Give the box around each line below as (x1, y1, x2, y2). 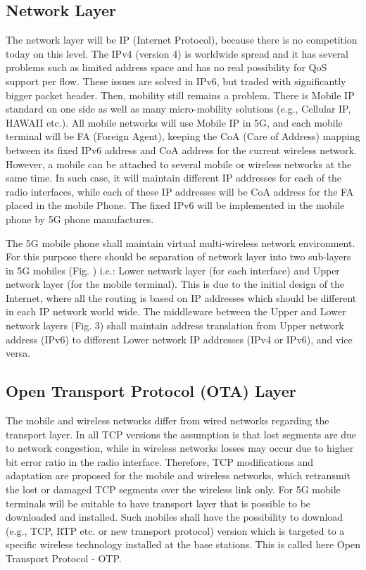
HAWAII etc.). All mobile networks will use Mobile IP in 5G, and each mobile (6, 115, 343, 129)
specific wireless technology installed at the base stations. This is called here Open (6, 537, 360, 552)
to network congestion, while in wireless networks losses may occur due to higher (6, 441, 354, 455)
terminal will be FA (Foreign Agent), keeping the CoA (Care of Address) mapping (6, 129, 360, 144)
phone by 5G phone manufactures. (6, 211, 154, 226)
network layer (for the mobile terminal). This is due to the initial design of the (6, 277, 345, 291)
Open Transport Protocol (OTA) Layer (6, 380, 296, 402)
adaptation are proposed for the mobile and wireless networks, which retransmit (6, 468, 351, 483)
